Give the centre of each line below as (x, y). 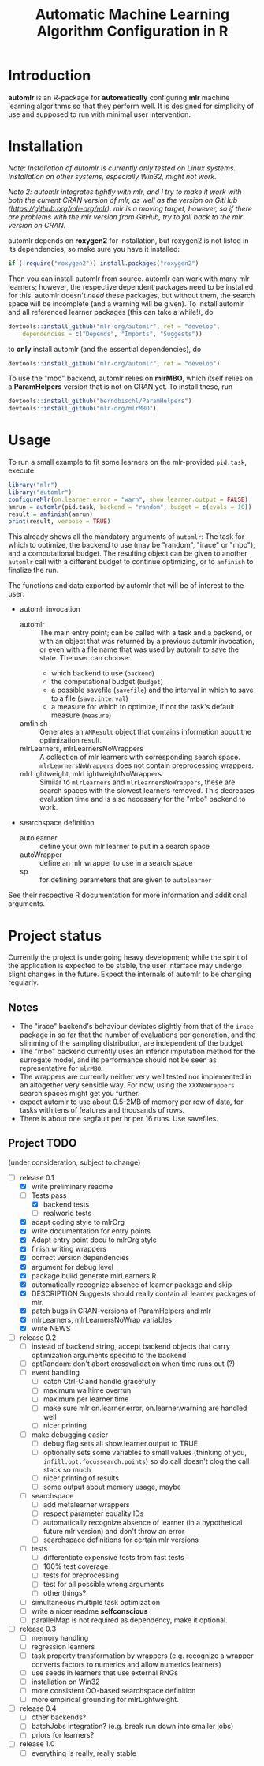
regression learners (63, 1646)
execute (21, 470)
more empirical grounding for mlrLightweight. (105, 1700)
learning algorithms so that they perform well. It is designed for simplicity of (131, 106)
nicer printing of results (81, 1478)
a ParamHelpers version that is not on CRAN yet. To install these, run (121, 387)
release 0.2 (38, 1337)
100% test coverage (76, 1566)
